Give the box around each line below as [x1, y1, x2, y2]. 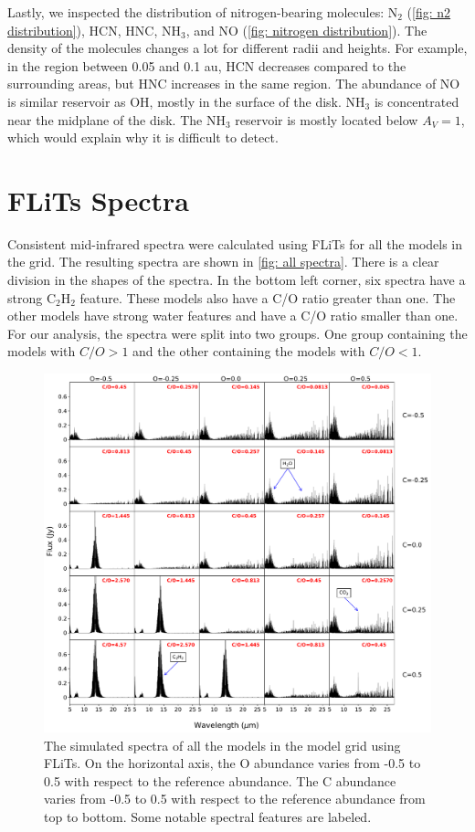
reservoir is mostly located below [235, 110, 418, 129]
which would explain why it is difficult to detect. [7, 128, 279, 147]
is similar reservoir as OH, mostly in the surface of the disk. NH [7, 91, 365, 111]
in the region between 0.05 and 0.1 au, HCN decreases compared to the [7, 56, 406, 75]
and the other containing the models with [132, 342, 365, 361]
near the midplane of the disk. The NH [7, 110, 226, 129]
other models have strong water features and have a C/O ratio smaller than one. [7, 306, 459, 325]
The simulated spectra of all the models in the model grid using [44, 735, 401, 754]
